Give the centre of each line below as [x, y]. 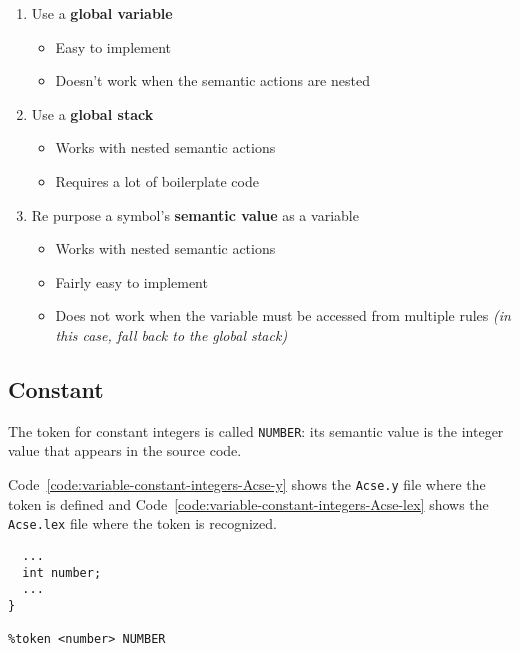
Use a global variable [102, 13]
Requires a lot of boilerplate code [157, 180]
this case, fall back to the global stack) [171, 334]
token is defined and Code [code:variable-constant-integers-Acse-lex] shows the [248, 503]
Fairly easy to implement [131, 281]
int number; [62, 572]
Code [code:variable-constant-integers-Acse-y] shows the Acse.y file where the [247, 483]
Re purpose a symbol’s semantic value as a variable [195, 214]
